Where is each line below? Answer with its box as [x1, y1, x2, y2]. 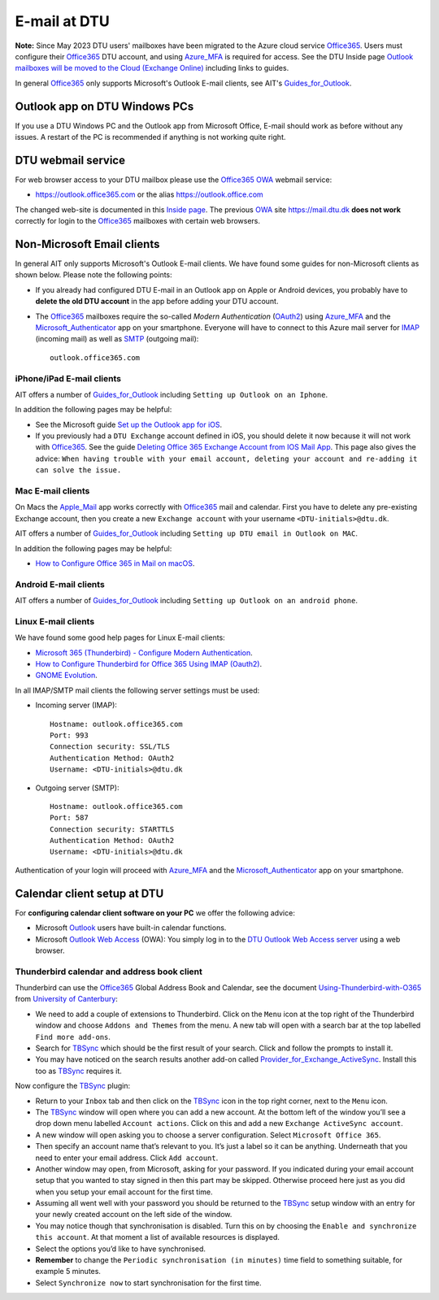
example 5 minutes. [35, 1267, 102, 1276]
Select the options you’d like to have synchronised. [35, 1244, 206, 1254]
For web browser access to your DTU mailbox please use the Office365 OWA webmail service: [15, 175, 333, 185]
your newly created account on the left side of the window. [35, 1210, 233, 1220]
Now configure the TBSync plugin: [15, 1081, 131, 1091]
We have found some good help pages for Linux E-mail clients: [15, 633, 225, 642]
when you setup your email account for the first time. [35, 1187, 213, 1197]
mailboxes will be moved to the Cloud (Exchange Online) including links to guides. [15, 63, 289, 73]
